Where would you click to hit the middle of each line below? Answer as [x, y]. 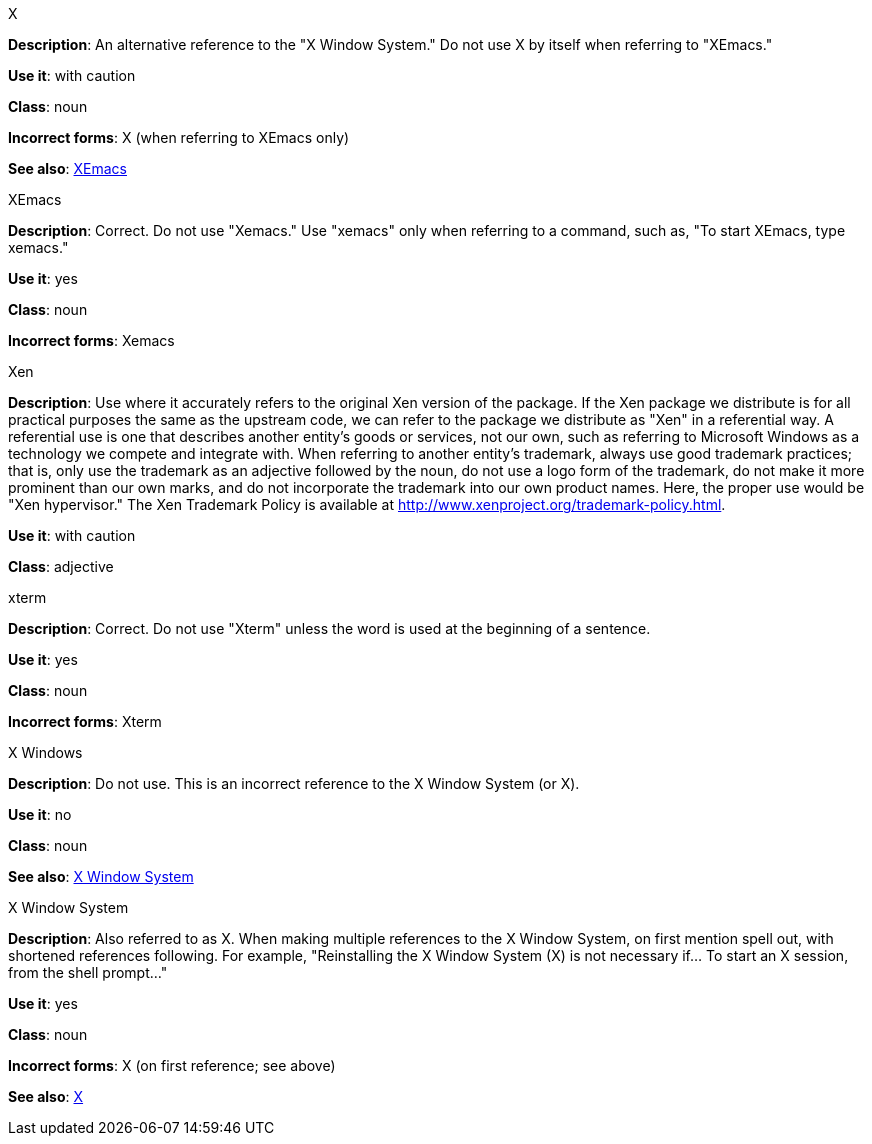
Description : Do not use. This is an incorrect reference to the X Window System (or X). [294, 783]
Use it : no [40, 814]
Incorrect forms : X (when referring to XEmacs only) [179, 137]
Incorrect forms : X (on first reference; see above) [172, 1065]
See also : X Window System [101, 876]
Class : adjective [61, 566]
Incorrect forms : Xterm [85, 721]
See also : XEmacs [67, 168]
